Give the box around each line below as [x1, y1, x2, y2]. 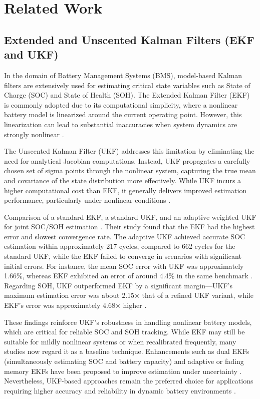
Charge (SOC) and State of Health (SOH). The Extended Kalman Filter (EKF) [4, 90, 250, 100]
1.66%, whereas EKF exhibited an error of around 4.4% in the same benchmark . [4, 270, 253, 281]
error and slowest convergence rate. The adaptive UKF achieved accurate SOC [4, 231, 245, 241]
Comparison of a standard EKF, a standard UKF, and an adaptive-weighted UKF [4, 211, 256, 222]
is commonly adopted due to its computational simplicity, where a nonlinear [4, 99, 238, 110]
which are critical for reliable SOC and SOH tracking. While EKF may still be [4, 326, 245, 337]
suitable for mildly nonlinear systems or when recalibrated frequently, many [4, 336, 236, 346]
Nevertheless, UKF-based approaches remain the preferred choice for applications [4, 375, 253, 386]
